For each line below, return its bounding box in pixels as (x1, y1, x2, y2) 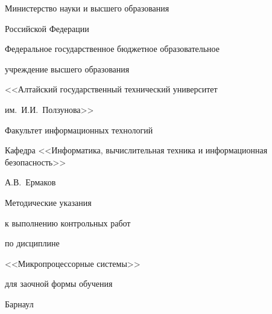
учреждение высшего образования (5, 62, 130, 75)
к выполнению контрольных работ (5, 216, 131, 229)
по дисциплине (5, 237, 60, 249)
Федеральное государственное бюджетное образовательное (5, 42, 220, 55)
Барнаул (5, 297, 34, 310)
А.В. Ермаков (5, 176, 56, 188)
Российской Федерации (5, 22, 89, 34)
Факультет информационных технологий (5, 123, 153, 136)
